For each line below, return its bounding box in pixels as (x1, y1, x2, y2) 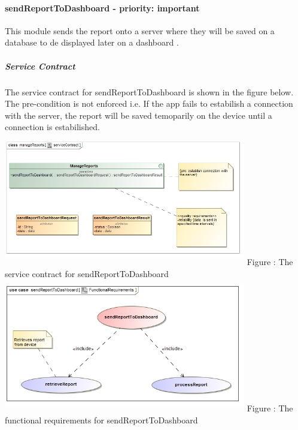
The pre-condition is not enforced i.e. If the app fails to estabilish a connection (5, 97, 293, 110)
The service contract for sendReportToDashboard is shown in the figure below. (5, 85, 294, 98)
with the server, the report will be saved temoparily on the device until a (5, 109, 272, 121)
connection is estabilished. (5, 121, 100, 133)
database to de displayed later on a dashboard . (5, 36, 179, 49)
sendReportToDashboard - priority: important (5, 1, 200, 14)
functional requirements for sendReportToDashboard (5, 413, 198, 426)
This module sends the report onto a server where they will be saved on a (5, 24, 275, 37)
